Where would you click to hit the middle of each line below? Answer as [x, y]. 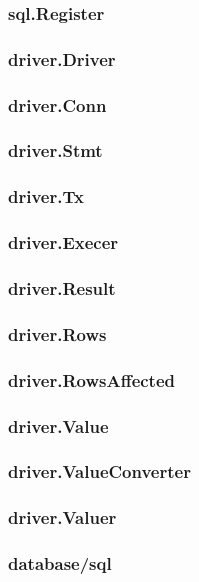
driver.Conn [57, 104]
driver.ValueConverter [99, 471]
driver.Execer [63, 242]
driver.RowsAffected [92, 379]
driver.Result [62, 287]
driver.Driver [62, 58]
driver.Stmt [55, 150]
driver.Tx [46, 196]
